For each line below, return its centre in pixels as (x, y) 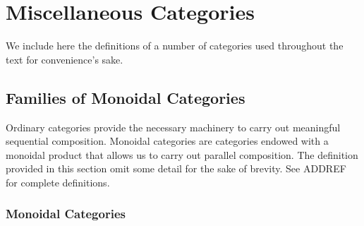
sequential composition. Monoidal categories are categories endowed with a (167, 141)
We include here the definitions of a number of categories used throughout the (175, 46)
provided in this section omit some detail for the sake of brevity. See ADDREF (176, 168)
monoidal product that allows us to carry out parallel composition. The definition (182, 154)
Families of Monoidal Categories (126, 97)
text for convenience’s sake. (65, 59)
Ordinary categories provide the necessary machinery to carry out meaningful (173, 127)
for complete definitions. (58, 182)
